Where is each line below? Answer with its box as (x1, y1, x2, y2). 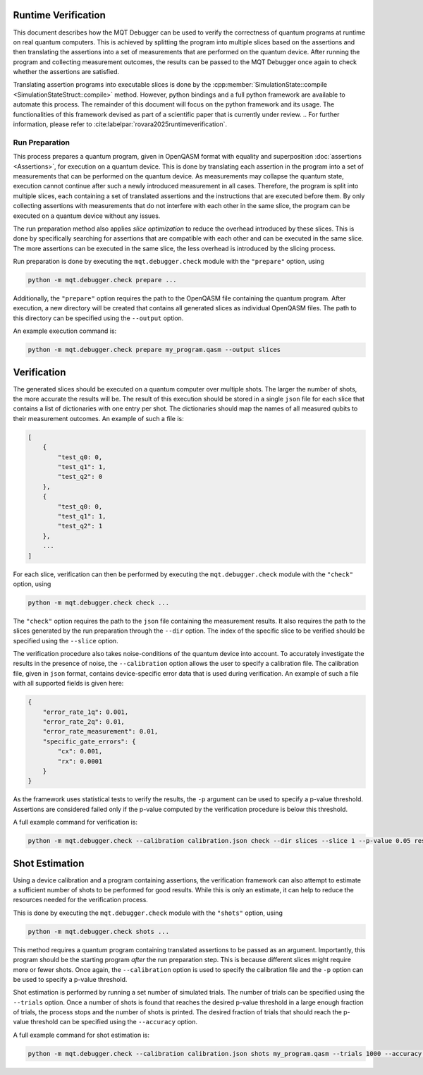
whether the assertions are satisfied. (13, 68, 120, 76)
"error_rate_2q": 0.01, (42, 718, 125, 726)
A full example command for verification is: (13, 818, 137, 827)
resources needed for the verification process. (13, 896, 148, 904)
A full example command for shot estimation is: (13, 1031, 150, 1039)
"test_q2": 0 (57, 473, 103, 481)
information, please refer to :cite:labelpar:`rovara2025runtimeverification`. (13, 120, 228, 128)
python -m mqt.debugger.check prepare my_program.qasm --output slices (27, 346, 281, 354)
